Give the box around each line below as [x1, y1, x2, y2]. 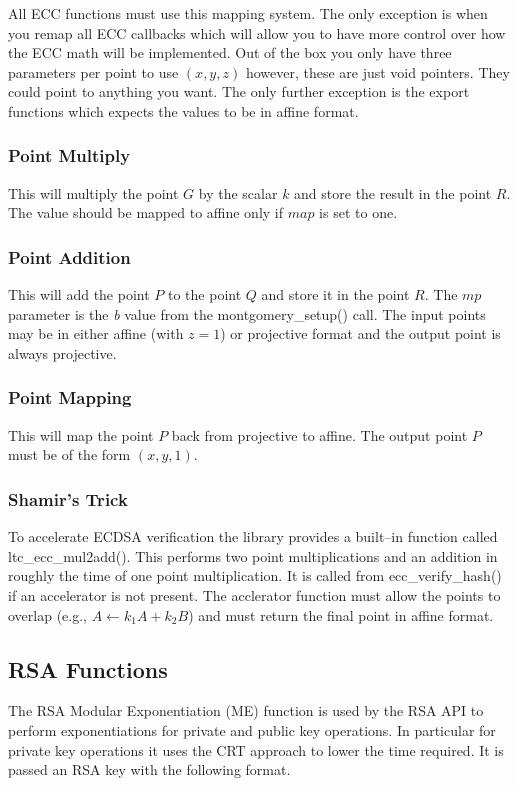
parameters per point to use [8, 61, 179, 82]
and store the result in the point [294, 182, 492, 203]
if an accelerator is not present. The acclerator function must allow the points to [8, 584, 501, 605]
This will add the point [8, 284, 150, 305]
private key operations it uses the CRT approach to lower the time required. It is [8, 739, 504, 760]
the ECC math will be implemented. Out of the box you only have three [8, 42, 452, 63]
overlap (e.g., [8, 604, 87, 625]
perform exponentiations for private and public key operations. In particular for [8, 719, 496, 740]
